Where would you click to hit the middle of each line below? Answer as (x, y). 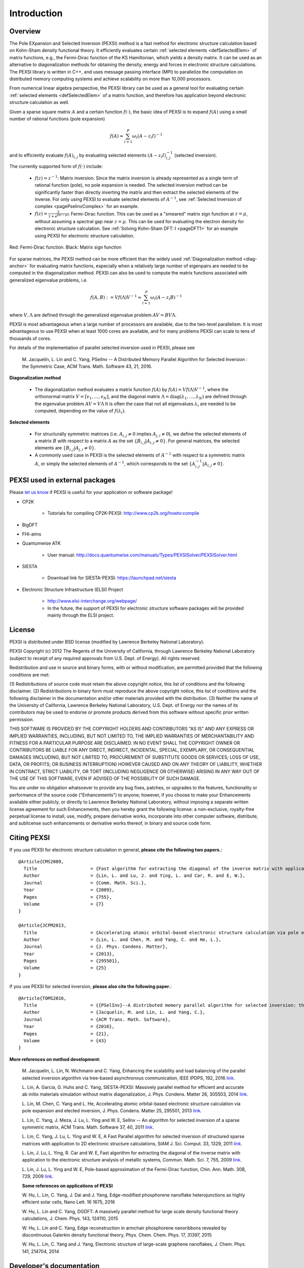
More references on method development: (55, 1059)
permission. (22, 719)
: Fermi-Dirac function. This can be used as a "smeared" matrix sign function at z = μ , (158, 214)
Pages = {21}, (66, 1034)
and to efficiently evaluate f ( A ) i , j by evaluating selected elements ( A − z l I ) (88, 156)
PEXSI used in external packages (63, 480)
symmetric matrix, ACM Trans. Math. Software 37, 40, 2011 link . (88, 1127)
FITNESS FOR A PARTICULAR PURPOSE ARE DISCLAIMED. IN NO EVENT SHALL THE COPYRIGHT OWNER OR (125, 743)
